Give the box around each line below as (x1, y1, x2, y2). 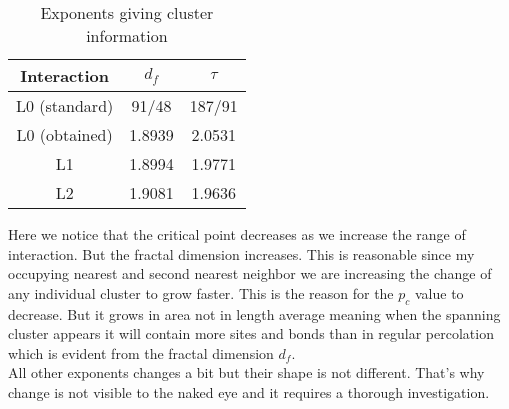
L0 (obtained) (16, 123, 113, 146)
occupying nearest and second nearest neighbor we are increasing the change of (8, 263, 492, 284)
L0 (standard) (16, 94, 114, 117)
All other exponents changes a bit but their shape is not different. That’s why (8, 362, 485, 383)
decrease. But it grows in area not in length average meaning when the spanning (8, 303, 501, 324)
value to (414, 282, 464, 303)
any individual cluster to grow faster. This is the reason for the (8, 282, 394, 303)
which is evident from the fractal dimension (8, 342, 274, 363)
